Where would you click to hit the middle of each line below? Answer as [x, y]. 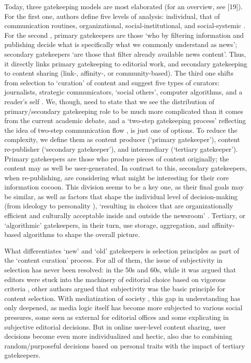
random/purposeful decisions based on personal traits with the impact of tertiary [125, 345]
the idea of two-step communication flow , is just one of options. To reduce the [121, 130]
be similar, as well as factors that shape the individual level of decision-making [121, 196]
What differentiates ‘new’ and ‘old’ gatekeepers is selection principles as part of [122, 250]
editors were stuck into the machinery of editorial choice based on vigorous [115, 279]
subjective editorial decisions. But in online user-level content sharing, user [115, 326]
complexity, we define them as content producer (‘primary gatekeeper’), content [122, 139]
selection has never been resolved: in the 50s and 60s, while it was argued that [120, 270]
